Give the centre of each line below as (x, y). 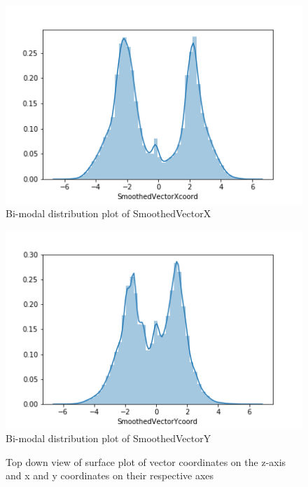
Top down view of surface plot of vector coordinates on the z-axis (146, 461)
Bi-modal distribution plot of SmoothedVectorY (108, 438)
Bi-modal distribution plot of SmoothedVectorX (108, 213)
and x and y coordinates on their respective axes (110, 475)
